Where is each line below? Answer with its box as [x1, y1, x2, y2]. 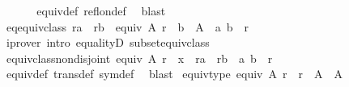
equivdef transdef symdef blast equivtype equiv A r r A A [6, 65, 343, 82]
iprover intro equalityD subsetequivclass [6, 34, 210, 51]
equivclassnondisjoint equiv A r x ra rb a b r [6, 49, 273, 66]
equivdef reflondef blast [36, 2, 166, 19]
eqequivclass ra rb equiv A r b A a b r [6, 18, 249, 35]
